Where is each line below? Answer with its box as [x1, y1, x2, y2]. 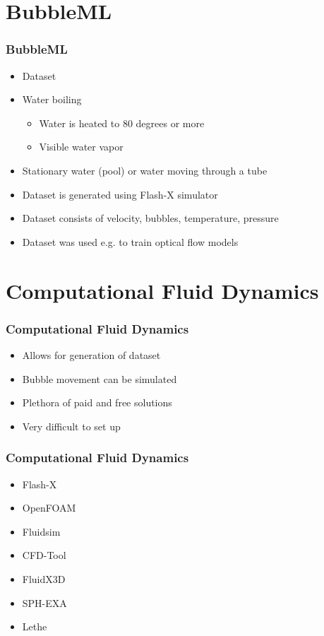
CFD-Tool [22, 548, 66, 563]
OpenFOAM [22, 500, 76, 515]
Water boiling [22, 92, 82, 107]
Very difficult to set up [22, 418, 121, 433]
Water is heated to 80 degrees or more [39, 115, 205, 130]
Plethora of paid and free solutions [22, 395, 172, 410]
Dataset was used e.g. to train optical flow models [22, 234, 239, 249]
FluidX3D [22, 571, 66, 586]
